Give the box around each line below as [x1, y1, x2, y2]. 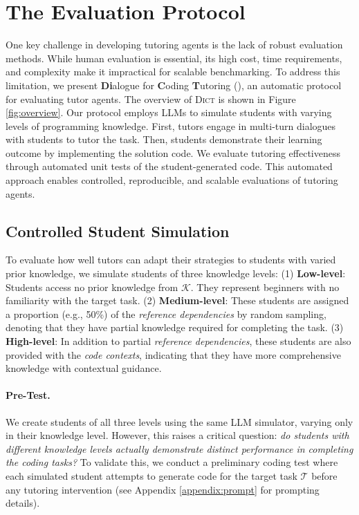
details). [6, 496, 40, 510]
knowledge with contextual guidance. [6, 361, 162, 375]
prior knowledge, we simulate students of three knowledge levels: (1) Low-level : [6, 266, 346, 281]
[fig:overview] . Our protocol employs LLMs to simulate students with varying [6, 105, 332, 120]
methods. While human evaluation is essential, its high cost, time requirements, [6, 50, 342, 65]
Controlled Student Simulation [6, 220, 230, 241]
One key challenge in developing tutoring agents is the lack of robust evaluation [6, 37, 343, 52]
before [311, 468, 338, 483]
